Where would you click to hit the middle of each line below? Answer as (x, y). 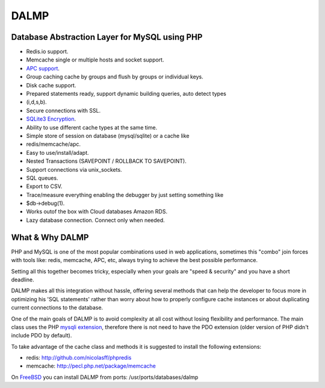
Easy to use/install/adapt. (57, 152)
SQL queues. (42, 178)
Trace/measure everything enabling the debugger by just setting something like (125, 195)
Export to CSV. (44, 186)
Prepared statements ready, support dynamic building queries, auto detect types (126, 94)
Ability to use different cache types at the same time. (92, 127)
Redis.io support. (47, 52)
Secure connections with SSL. (63, 110)
